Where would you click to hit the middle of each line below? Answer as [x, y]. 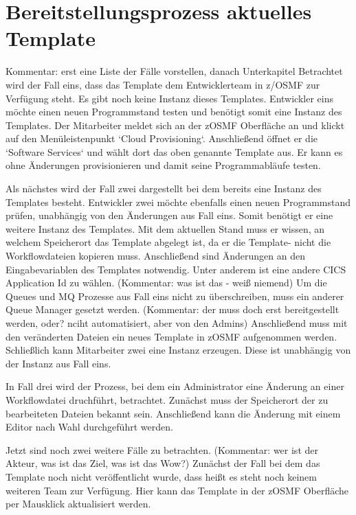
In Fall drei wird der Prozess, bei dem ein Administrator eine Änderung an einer [175, 386]
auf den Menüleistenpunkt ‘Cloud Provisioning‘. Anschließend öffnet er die [162, 138]
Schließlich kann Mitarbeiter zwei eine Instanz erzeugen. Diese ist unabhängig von [178, 350]
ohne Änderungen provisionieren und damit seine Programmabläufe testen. [163, 165]
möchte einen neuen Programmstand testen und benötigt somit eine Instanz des [174, 112]
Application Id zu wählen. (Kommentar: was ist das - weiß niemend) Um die [166, 283]
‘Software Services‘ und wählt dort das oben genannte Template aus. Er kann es [174, 151]
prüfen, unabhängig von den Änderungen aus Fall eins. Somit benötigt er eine [169, 215]
